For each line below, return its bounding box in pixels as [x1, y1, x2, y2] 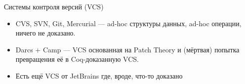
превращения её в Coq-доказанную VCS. [15, 54, 139, 64]
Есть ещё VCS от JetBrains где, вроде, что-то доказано [15, 70, 183, 81]
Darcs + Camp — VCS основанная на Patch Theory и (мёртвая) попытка [15, 44, 240, 54]
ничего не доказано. [15, 28, 76, 38]
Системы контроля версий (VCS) [4, 1, 104, 11]
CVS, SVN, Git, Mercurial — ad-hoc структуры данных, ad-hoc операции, [15, 18, 242, 28]
